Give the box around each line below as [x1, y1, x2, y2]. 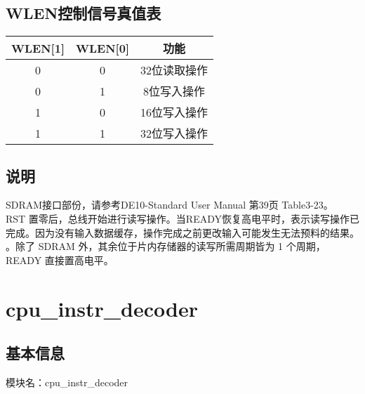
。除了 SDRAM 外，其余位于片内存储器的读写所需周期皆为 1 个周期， [6, 239, 326, 254]
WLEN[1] [11, 39, 65, 56]
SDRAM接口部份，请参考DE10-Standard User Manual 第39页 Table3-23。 [6, 197, 333, 212]
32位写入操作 [140, 125, 208, 142]
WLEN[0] [76, 39, 130, 56]
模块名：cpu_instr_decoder [6, 374, 128, 389]
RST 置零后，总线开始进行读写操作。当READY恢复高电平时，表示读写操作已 [6, 211, 359, 225]
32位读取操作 [140, 62, 208, 79]
